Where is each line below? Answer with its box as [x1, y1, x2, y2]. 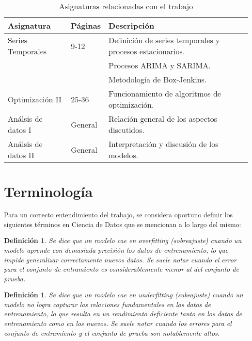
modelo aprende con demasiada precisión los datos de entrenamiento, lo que [4, 244, 228, 255]
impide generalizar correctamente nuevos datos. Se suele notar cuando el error [4, 254, 236, 264]
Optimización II [8, 93, 62, 105]
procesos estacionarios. [109, 46, 185, 57]
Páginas [71, 20, 101, 31]
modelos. [109, 149, 139, 161]
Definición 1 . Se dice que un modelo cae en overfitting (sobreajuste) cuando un [4, 235, 242, 245]
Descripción [109, 20, 155, 31]
